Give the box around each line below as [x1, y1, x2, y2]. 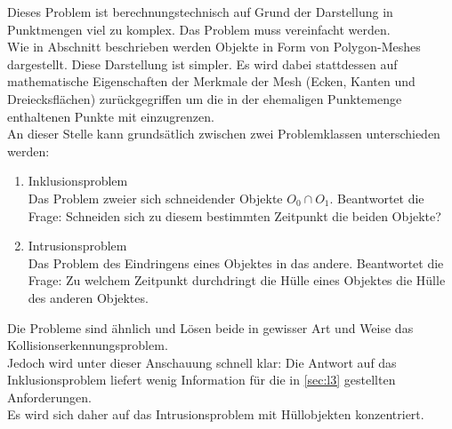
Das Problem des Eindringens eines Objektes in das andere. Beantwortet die [28, 253, 444, 272]
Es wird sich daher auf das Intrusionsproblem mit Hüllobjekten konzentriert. [7, 405, 424, 424]
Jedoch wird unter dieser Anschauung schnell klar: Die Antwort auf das [7, 353, 397, 371]
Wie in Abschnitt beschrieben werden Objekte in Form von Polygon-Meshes [7, 37, 421, 56]
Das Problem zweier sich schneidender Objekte [28, 188, 283, 207]
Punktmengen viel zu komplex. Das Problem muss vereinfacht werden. [7, 20, 391, 38]
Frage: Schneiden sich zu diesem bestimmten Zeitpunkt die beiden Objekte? [28, 206, 441, 225]
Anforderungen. [7, 387, 93, 406]
